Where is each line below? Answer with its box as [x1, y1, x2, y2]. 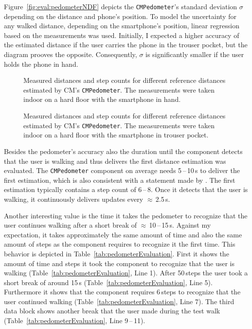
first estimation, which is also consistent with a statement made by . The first [4, 174, 235, 185]
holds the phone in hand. [4, 58, 78, 69]
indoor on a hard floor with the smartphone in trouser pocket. [23, 130, 209, 140]
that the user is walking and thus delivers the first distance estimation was [4, 155, 226, 166]
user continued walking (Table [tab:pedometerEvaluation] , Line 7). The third [4, 296, 234, 306]
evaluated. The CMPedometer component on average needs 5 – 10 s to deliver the [4, 165, 240, 175]
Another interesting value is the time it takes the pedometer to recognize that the [4, 210, 248, 220]
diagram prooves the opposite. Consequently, [4, 49, 137, 59]
